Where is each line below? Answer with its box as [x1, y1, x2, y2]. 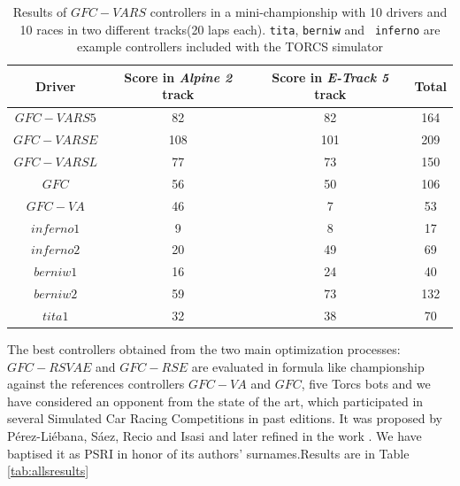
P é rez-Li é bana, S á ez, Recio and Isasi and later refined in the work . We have [7, 426, 422, 444]
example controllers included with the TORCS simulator [77, 37, 383, 56]
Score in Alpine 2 [124, 67, 233, 86]
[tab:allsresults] [7, 461, 89, 480]
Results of [12, 3, 67, 20]
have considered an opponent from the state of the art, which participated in [7, 391, 424, 410]
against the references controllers [7, 374, 185, 393]
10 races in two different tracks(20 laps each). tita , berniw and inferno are [19, 19, 441, 38]
